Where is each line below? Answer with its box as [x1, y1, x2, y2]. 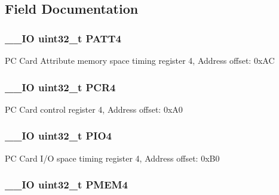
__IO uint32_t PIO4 [5, 128, 112, 143]
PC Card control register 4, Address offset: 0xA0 [5, 103, 183, 115]
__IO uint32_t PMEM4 [5, 177, 128, 192]
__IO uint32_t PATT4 [5, 30, 122, 45]
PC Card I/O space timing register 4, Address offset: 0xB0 [5, 151, 220, 164]
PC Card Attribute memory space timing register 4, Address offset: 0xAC [5, 54, 275, 66]
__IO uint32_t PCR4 [5, 79, 116, 94]
